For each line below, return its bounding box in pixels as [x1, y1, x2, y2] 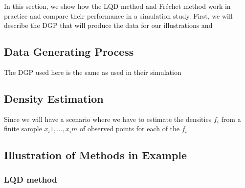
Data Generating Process [4, 44, 134, 59]
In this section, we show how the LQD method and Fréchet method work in [4, 1, 231, 11]
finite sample [4, 123, 42, 134]
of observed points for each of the [80, 123, 180, 134]
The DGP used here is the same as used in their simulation [4, 67, 181, 77]
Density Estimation [4, 91, 104, 106]
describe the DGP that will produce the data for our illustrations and [4, 20, 213, 30]
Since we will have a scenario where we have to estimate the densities [4, 114, 212, 124]
